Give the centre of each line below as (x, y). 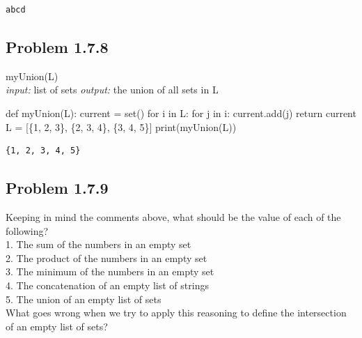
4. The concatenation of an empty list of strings (107, 285)
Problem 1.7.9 (57, 188)
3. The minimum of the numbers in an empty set (110, 271)
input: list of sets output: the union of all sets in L (112, 90)
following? (27, 230)
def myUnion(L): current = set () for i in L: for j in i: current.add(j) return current (181, 113)
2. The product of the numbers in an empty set (107, 258)
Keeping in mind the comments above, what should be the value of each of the (173, 216)
